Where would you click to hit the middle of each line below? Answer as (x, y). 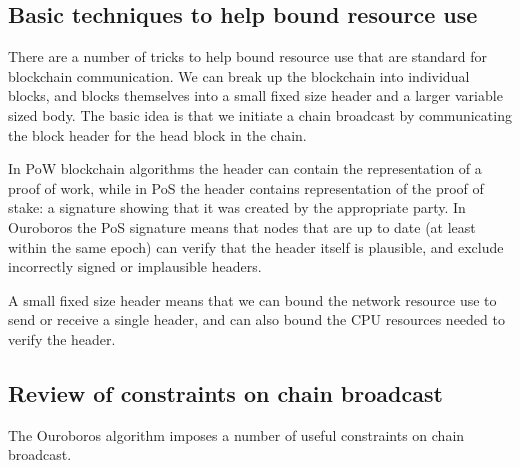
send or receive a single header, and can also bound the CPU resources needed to (256, 319)
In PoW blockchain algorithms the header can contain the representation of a (245, 168)
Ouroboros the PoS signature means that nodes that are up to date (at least (242, 226)
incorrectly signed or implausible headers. (135, 266)
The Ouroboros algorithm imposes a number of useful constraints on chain (236, 434)
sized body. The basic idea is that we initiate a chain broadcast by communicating (260, 114)
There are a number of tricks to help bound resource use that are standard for (247, 56)
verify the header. (62, 338)
